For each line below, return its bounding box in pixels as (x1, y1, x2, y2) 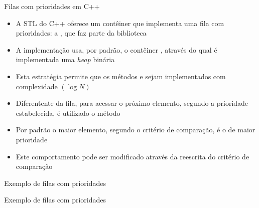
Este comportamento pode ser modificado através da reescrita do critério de (16, 151, 249, 161)
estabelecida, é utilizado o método (16, 107, 120, 118)
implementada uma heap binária (16, 54, 115, 65)
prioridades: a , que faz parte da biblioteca (16, 28, 147, 38)
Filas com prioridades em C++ (4, 1, 100, 11)
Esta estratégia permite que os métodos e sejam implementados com (16, 71, 226, 81)
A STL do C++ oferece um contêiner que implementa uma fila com (16, 18, 224, 28)
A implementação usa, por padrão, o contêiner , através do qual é (16, 44, 217, 55)
